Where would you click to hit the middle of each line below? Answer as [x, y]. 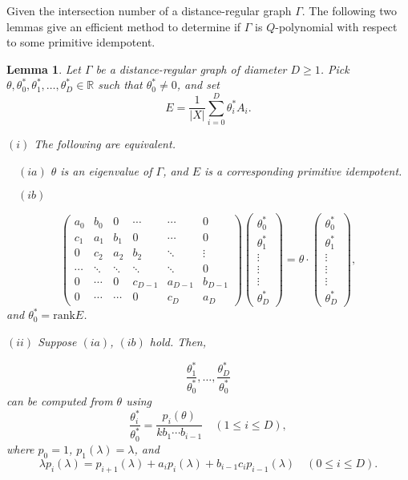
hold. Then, [178, 341]
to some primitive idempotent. [81, 42]
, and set [198, 85]
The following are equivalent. [105, 144]
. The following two [349, 10]
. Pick [335, 69]
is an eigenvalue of [106, 170]
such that [120, 85]
